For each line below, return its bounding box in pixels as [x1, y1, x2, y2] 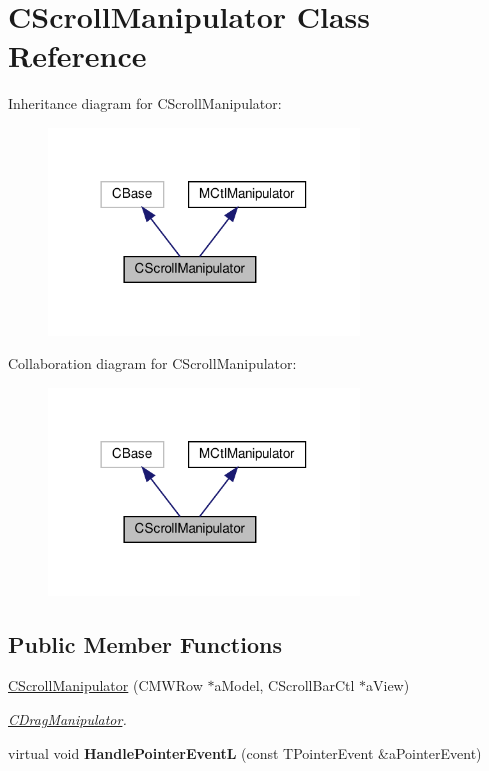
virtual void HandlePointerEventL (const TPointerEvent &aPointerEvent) [8, 742, 482, 763]
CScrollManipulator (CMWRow [8, 675, 203, 696]
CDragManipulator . [8, 709, 127, 730]
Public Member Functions [8, 628, 282, 659]
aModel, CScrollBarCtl [214, 675, 355, 696]
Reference [8, 35, 147, 76]
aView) [366, 675, 410, 696]
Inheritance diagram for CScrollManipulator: [8, 93, 282, 114]
